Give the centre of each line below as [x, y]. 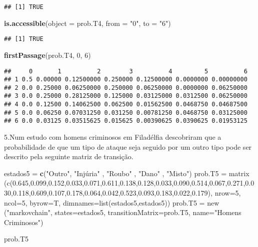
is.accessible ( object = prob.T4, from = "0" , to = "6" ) [87, 23]
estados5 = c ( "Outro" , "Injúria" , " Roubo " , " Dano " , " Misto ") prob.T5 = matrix [127, 173]
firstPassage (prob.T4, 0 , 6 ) [47, 55]
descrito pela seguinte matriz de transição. [69, 156]
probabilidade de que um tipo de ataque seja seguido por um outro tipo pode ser [128, 146]
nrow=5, [228, 193]
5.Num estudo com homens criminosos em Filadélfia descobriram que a [113, 137]
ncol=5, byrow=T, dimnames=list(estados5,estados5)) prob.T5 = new [112, 202]
